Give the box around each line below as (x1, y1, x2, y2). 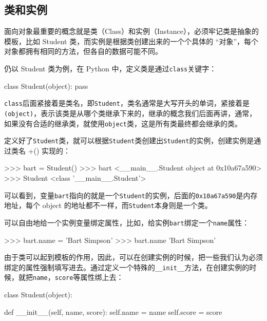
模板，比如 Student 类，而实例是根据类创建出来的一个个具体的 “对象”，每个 (4, 35, 259, 46)
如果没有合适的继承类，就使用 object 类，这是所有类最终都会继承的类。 (4, 118, 242, 128)
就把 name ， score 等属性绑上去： (18, 272, 124, 282)
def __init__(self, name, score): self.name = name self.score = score (4, 306, 222, 317)
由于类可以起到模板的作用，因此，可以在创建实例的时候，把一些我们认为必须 (4, 252, 263, 262)
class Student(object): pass (4, 80, 88, 91)
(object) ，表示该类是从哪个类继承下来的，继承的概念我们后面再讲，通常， (4, 107, 257, 118)
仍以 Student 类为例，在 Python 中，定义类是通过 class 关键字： (4, 63, 217, 73)
